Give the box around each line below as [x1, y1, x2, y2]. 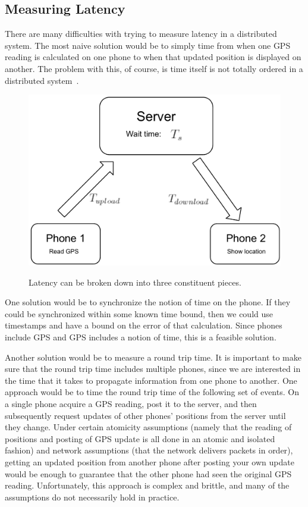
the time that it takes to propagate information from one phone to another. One [5, 374, 297, 386]
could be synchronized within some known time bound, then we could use [5, 307, 273, 320]
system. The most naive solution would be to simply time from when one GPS [5, 39, 291, 51]
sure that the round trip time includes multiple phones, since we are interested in [5, 362, 301, 375]
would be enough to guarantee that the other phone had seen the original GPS [5, 467, 292, 480]
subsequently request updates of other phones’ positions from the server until [5, 409, 286, 421]
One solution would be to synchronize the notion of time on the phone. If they [5, 296, 291, 308]
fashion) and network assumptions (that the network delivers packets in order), [5, 444, 293, 456]
